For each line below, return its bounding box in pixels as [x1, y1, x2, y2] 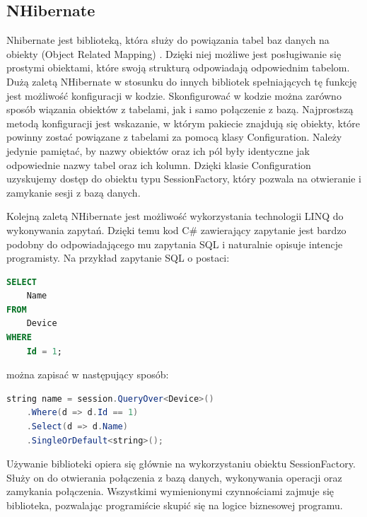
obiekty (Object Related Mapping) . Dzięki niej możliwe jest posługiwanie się [6, 46, 342, 61]
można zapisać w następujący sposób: [6, 367, 169, 382]
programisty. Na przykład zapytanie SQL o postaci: [6, 250, 230, 265]
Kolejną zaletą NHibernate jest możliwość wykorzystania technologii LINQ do [6, 209, 344, 223]
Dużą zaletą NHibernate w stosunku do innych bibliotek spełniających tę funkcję [6, 74, 357, 88]
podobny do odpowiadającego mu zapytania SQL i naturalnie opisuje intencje [6, 236, 343, 251]
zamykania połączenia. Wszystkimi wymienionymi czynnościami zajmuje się [6, 484, 334, 499]
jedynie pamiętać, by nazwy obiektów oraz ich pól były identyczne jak [6, 143, 310, 158]
